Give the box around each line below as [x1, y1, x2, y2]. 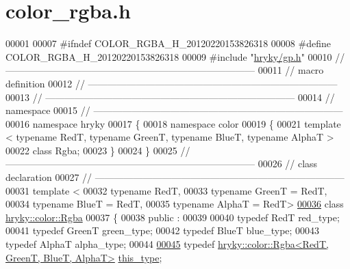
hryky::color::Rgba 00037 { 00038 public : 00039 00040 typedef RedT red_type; [5, 210, 340, 224]
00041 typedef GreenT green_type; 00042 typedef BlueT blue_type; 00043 [5, 223, 320, 238]
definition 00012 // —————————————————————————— [5, 76, 338, 90]
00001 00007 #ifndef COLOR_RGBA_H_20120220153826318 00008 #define [5, 36, 331, 51]
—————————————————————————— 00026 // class [5, 156, 318, 171]
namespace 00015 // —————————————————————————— [5, 103, 343, 117]
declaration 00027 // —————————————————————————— [5, 170, 345, 184]
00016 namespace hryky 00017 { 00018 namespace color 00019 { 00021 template [5, 116, 341, 130]
